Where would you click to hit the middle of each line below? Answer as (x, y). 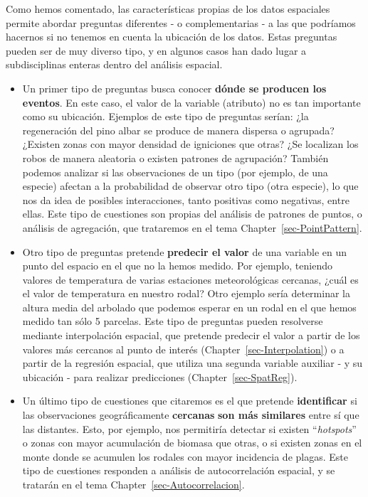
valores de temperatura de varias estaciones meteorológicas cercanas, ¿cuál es (190, 279)
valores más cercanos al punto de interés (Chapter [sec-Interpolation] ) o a (183, 349)
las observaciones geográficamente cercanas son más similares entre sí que (191, 415)
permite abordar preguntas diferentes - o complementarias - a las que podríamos (181, 22)
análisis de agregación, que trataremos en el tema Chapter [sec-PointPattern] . (192, 227)
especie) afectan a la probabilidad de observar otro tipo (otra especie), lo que (190, 186)
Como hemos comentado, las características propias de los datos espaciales (168, 9)
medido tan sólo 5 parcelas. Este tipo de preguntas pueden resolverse (173, 321)
